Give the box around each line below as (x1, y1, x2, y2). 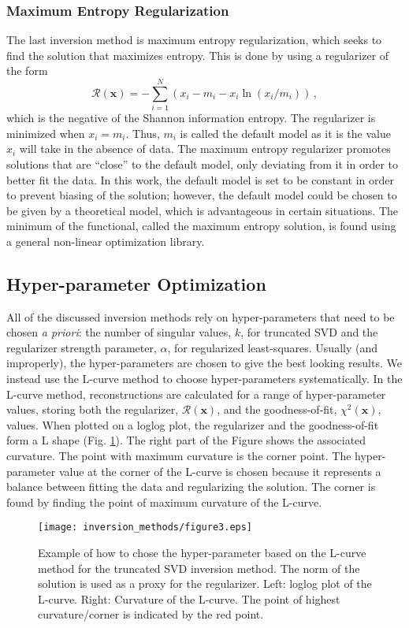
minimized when (6, 124, 85, 141)
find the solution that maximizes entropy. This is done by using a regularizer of (6, 46, 389, 63)
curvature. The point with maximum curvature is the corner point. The (6, 448, 351, 464)
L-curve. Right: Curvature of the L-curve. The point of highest (38, 590, 340, 607)
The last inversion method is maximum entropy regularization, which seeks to (6, 32, 382, 48)
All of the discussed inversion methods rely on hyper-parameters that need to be (6, 308, 395, 325)
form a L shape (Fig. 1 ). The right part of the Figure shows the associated (6, 432, 366, 448)
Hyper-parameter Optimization (6, 271, 266, 295)
